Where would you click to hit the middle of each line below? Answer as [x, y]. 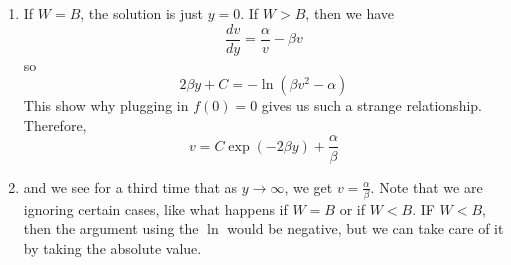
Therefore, [55, 124]
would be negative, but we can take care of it [365, 228]
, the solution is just [142, 13]
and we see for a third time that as [130, 186]
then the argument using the [111, 228]
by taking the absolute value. [112, 248]
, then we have [349, 13]
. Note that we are [426, 186]
